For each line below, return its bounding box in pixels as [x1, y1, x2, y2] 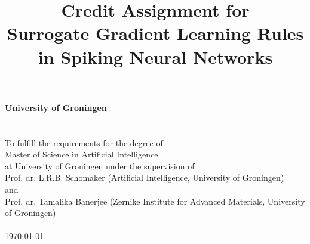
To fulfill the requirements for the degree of [5, 136, 163, 149]
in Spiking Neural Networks [38, 44, 273, 69]
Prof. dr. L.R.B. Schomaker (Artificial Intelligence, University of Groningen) [5, 171, 284, 184]
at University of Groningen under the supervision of [5, 159, 195, 172]
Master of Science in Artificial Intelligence [5, 148, 158, 160]
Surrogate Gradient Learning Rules [7, 21, 304, 45]
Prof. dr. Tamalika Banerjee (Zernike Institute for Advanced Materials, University [5, 194, 305, 207]
